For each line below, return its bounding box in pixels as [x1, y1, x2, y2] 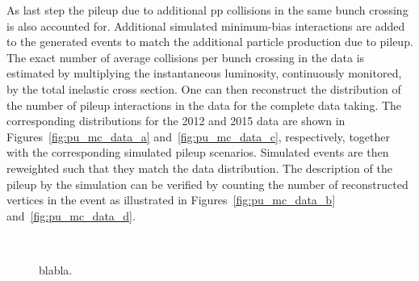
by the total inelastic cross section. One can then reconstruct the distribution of [6, 80, 401, 97]
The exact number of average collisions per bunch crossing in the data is [6, 48, 365, 65]
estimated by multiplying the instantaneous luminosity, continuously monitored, [6, 65, 402, 82]
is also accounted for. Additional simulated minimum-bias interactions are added [6, 17, 405, 34]
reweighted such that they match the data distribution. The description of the [6, 159, 392, 176]
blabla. [39, 261, 73, 278]
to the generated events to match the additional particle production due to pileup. [6, 33, 413, 50]
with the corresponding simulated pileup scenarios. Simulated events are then [6, 144, 389, 161]
